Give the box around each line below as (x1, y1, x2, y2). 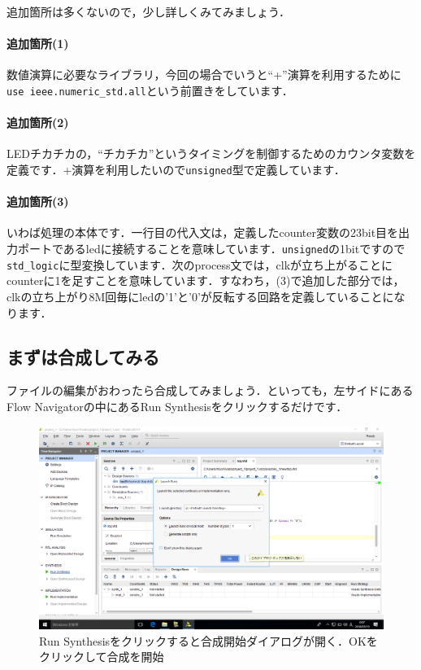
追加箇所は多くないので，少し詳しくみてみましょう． (7, 3, 290, 20)
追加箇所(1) (7, 35, 69, 52)
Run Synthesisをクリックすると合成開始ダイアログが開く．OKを (39, 632, 378, 649)
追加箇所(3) (7, 193, 69, 210)
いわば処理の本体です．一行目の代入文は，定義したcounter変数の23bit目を (7, 224, 399, 241)
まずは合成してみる (7, 344, 160, 369)
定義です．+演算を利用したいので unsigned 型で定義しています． (7, 161, 345, 178)
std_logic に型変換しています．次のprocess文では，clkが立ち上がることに (7, 256, 393, 273)
